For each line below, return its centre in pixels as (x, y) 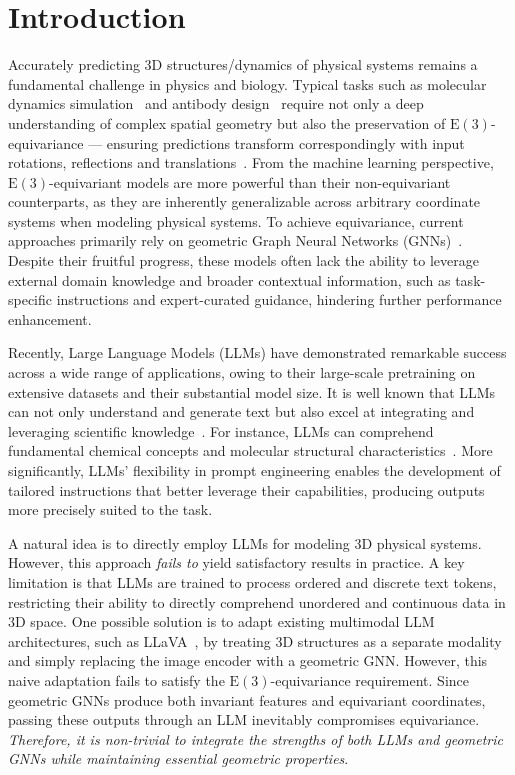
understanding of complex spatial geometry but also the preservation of (227, 122)
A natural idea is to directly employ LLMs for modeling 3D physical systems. (245, 542)
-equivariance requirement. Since (369, 679)
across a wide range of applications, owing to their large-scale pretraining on (242, 372)
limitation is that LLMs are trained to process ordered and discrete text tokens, (252, 581)
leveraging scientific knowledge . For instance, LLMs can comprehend (221, 430)
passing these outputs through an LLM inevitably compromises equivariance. (244, 719)
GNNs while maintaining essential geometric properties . (178, 758)
